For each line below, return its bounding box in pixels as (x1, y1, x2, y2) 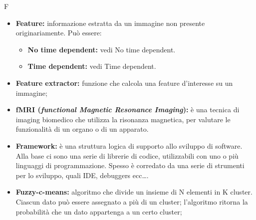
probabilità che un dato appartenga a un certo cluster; (15, 206, 182, 217)
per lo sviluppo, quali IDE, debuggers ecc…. (15, 170, 149, 180)
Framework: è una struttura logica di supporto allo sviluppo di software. (15, 140, 243, 151)
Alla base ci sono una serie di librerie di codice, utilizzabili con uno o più (15, 150, 239, 161)
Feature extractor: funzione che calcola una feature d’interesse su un (15, 77, 233, 88)
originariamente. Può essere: (15, 27, 102, 38)
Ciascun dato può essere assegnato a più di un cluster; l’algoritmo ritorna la (15, 196, 248, 207)
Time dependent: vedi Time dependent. (27, 61, 156, 71)
